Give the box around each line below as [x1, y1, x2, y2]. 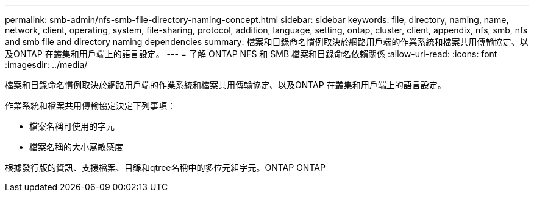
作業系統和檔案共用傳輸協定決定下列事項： [5, 100, 176, 111]
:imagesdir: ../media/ [5, 60, 88, 70]
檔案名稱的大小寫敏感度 [29, 142, 123, 152]
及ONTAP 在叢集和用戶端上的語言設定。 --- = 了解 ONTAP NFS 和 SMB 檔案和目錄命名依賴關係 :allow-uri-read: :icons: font [5, 49, 497, 59]
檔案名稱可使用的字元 [29, 121, 115, 131]
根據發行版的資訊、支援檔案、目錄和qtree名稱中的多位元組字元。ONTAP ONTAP [5, 162, 326, 173]
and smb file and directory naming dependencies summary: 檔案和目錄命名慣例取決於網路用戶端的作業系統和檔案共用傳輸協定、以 [5, 36, 529, 47]
